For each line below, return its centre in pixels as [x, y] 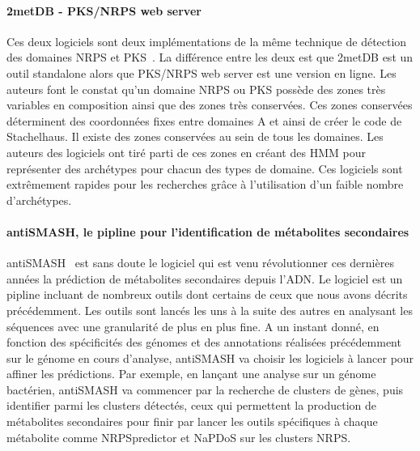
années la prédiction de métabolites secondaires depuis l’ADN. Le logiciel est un [205, 278]
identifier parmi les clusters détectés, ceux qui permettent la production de [192, 405]
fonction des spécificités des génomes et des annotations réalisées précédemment [204, 342]
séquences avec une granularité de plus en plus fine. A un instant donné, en [193, 326]
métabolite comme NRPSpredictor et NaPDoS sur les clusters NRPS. [179, 437]
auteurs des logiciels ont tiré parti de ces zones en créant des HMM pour [186, 152]
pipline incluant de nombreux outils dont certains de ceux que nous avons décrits [207, 294]
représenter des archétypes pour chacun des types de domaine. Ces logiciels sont [205, 168]
